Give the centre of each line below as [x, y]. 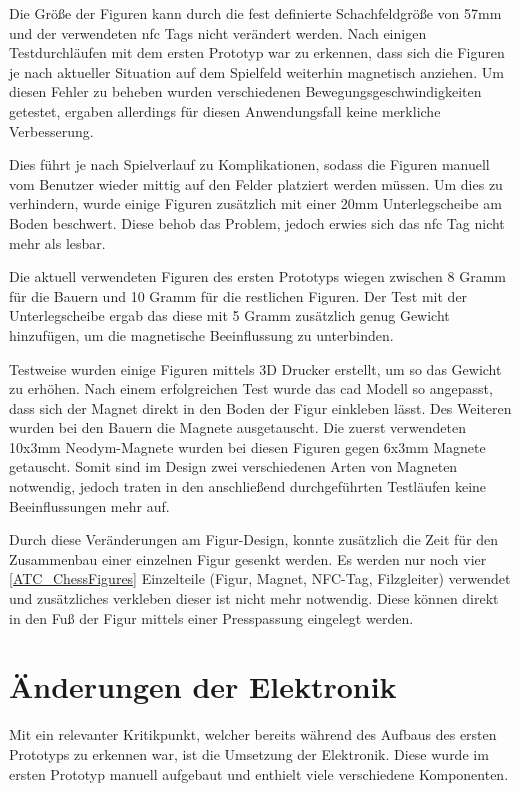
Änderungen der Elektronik [203, 686]
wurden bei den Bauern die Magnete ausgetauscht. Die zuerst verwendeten [237, 427]
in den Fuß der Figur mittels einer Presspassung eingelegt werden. [211, 617]
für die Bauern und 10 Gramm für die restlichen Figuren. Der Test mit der [238, 295]
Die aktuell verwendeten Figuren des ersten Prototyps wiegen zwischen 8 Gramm [257, 276]
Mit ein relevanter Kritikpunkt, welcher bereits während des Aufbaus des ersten [253, 734]
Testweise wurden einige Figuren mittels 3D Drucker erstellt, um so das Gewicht [255, 368]
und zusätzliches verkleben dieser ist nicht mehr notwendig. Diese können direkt [254, 598]
